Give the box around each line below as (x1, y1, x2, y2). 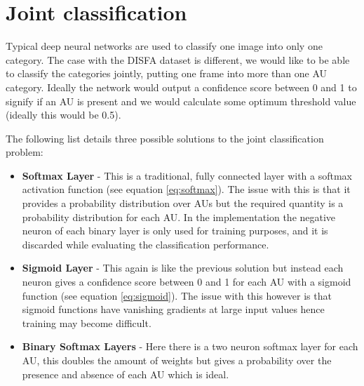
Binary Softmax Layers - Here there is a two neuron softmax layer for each (22, 339, 358, 354)
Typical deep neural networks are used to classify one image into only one (6, 39, 323, 53)
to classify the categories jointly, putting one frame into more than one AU (6, 66, 328, 81)
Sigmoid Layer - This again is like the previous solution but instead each (22, 260, 344, 275)
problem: (6, 145, 43, 159)
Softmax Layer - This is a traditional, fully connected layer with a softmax (22, 168, 353, 182)
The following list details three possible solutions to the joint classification (6, 131, 324, 145)
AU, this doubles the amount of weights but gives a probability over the (22, 353, 332, 367)
